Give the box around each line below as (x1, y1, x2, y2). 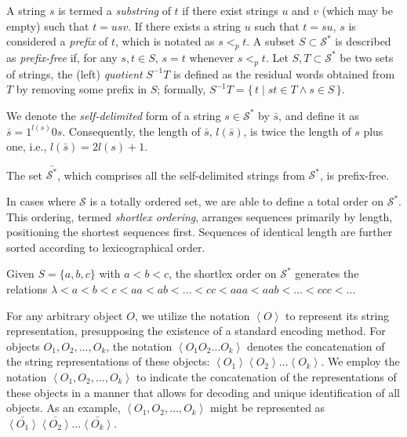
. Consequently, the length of (62, 122, 201, 139)
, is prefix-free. (320, 166, 390, 183)
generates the (295, 265, 359, 282)
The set (6, 166, 42, 183)
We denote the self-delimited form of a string (6, 107, 221, 123)
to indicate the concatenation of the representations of (136, 369, 397, 384)
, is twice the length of (243, 122, 351, 139)
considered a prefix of (6, 33, 108, 49)
